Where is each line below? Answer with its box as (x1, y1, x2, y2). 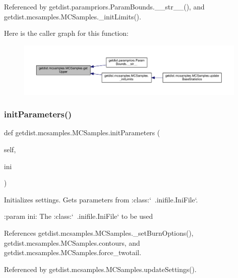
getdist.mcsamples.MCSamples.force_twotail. (4, 247, 141, 258)
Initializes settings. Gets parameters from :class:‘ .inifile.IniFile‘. (4, 194, 198, 204)
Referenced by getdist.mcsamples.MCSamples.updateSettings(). (4, 264, 197, 274)
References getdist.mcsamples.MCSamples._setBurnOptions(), (4, 227, 194, 238)
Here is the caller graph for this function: (4, 28, 129, 38)
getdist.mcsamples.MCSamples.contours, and (4, 237, 140, 248)
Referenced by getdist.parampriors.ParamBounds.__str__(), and (4, 1, 205, 11)
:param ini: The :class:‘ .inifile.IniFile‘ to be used (4, 211, 153, 221)
